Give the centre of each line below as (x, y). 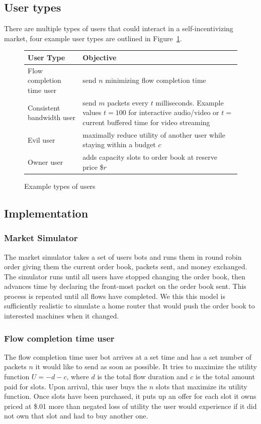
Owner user (46, 162)
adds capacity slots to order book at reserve (150, 157)
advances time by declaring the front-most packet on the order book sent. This (125, 286)
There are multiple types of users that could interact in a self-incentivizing (119, 28)
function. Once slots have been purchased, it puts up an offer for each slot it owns (130, 396)
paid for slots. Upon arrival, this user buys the (76, 386)
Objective (100, 57)
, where (78, 377)
